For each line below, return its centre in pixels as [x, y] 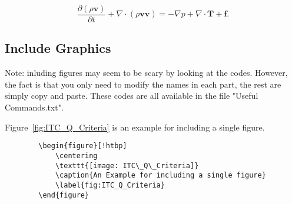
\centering [76, 155]
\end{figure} [64, 195]
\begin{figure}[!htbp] [83, 146]
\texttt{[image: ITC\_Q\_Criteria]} [127, 165]
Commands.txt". [34, 107]
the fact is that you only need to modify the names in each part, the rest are [143, 84]
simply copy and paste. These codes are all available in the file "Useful [132, 96]
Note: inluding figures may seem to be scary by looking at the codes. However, [146, 73]
